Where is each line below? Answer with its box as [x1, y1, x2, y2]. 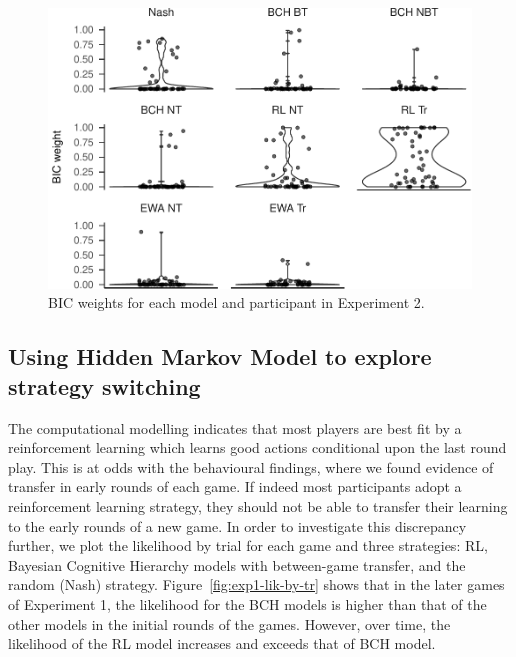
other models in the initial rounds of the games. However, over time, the [8, 613, 451, 634]
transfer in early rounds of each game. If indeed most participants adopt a [8, 476, 462, 497]
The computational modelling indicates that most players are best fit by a [8, 417, 462, 438]
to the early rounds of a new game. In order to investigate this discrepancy [8, 515, 467, 536]
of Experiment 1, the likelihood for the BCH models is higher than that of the [8, 594, 487, 615]
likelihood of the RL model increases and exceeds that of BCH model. [8, 633, 436, 654]
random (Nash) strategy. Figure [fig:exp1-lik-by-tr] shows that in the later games [8, 574, 505, 595]
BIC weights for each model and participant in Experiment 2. [48, 292, 425, 313]
